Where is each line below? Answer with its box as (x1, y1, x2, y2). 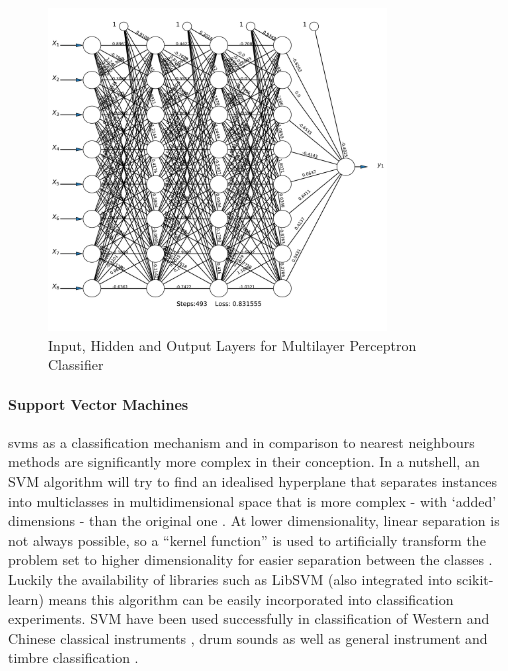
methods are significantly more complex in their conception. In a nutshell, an (8, 451, 480, 472)
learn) (8, 588, 44, 609)
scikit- (456, 569, 494, 590)
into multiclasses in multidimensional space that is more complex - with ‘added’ (8, 490, 497, 511)
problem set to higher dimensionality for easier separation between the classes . (8, 549, 493, 570)
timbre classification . (8, 647, 139, 668)
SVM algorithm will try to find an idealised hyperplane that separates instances (8, 471, 498, 492)
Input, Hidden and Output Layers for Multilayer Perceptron (48, 334, 417, 355)
